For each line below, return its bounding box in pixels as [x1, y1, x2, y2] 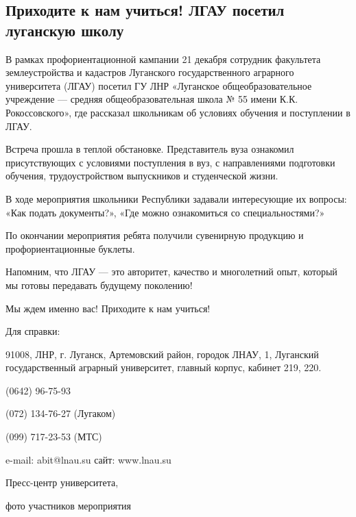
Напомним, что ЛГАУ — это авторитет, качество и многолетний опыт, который [5, 264, 337, 279]
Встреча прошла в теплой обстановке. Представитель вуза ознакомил [5, 142, 294, 156]
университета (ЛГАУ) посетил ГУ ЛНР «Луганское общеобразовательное [5, 78, 312, 92]
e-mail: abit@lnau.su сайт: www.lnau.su [5, 452, 171, 466]
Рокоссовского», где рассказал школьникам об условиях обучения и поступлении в [5, 105, 351, 119]
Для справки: [5, 324, 60, 338]
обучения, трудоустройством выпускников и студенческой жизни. [5, 168, 278, 183]
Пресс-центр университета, [5, 475, 119, 490]
